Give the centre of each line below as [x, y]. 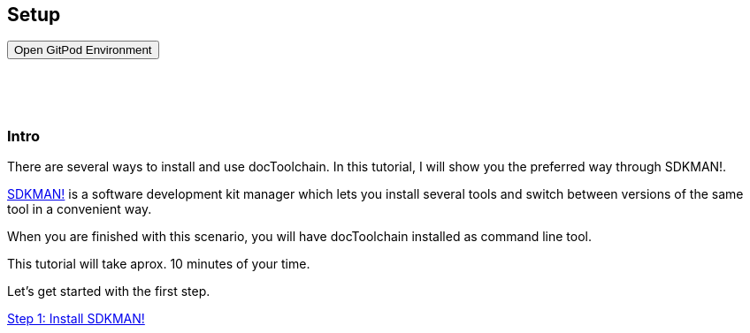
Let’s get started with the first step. [109, 291]
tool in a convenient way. [80, 209]
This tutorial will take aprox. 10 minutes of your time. [159, 264]
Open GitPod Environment [83, 50]
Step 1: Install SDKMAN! [76, 319]
